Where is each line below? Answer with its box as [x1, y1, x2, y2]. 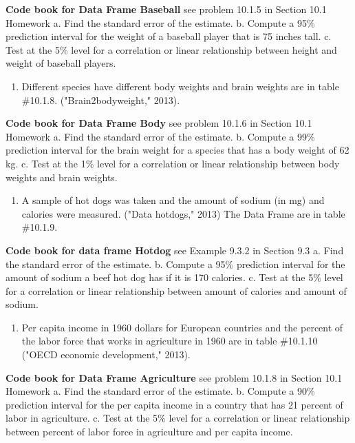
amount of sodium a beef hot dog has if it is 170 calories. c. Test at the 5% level [6, 270, 343, 285]
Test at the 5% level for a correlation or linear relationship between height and [6, 42, 337, 56]
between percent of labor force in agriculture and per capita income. [6, 424, 293, 439]
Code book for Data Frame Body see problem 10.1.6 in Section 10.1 [6, 116, 312, 130]
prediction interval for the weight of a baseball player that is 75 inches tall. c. [6, 29, 332, 43]
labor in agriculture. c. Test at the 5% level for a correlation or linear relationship [6, 411, 350, 425]
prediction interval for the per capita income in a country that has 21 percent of [6, 397, 343, 411]
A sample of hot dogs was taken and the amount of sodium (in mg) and [21, 193, 325, 207]
